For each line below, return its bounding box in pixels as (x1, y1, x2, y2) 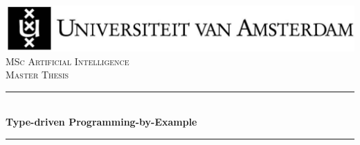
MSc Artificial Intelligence (6, 53, 129, 68)
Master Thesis (6, 67, 69, 82)
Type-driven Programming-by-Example (6, 114, 197, 129)
